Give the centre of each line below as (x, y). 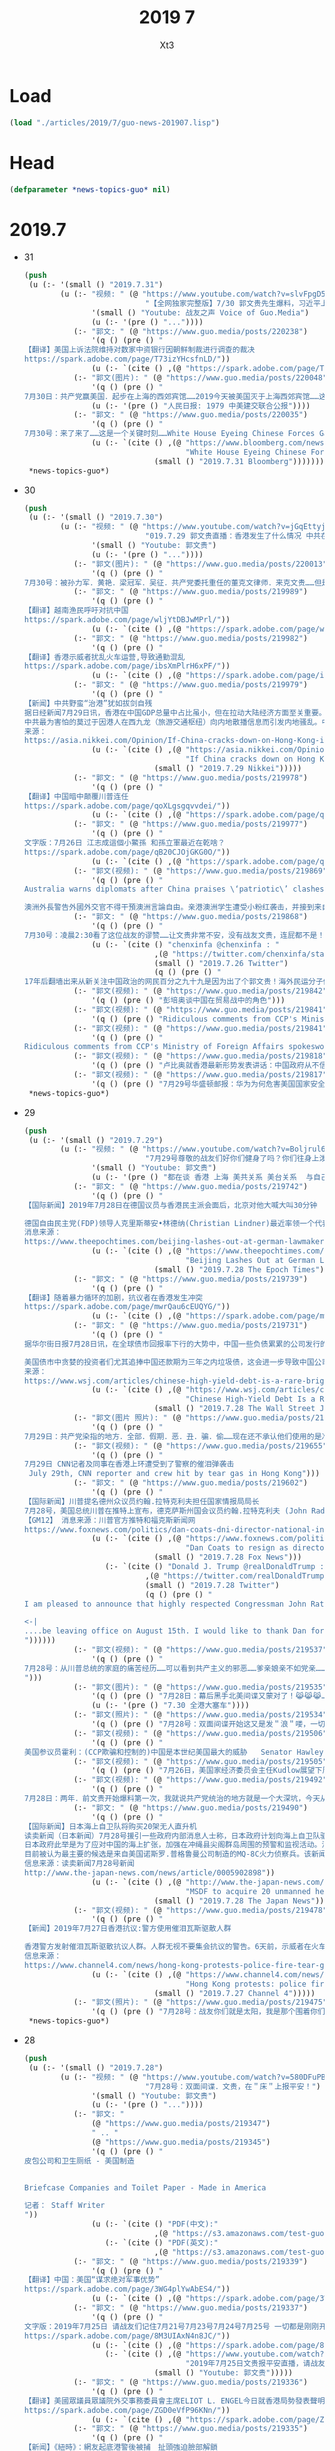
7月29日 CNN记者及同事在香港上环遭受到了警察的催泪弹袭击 (129, 1464)
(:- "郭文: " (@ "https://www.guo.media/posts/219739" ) (191, 1279)
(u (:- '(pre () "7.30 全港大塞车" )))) (170, 1706)
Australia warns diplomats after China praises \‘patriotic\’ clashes (174, 889)
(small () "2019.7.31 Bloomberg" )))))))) (241, 461)
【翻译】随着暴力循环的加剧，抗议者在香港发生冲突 (113, 1297)
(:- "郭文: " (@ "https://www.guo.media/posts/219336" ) (191, 2382)
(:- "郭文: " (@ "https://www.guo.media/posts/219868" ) (191, 917)
